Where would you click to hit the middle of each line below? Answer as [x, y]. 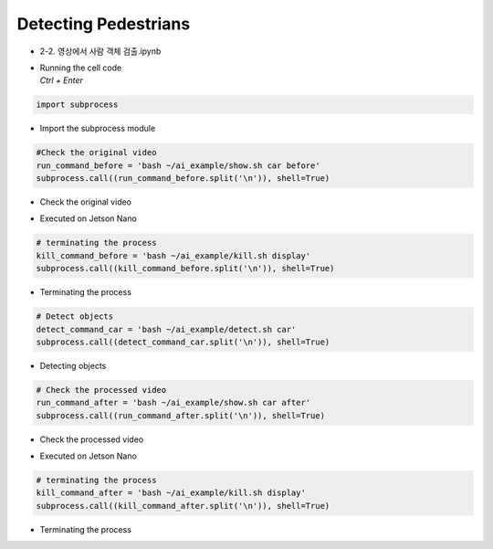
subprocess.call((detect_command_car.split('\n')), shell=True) [183, 342]
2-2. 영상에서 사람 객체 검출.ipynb [100, 51]
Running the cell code [81, 68]
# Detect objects [75, 317]
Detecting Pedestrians [104, 24]
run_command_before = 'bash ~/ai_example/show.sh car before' [178, 165]
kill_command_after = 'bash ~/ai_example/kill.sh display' [171, 493]
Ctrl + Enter [62, 80]
